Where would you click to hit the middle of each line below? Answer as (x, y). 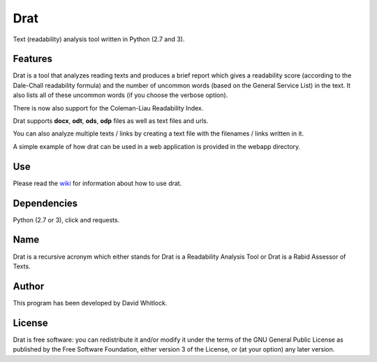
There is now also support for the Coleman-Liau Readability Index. (108, 108)
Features (32, 59)
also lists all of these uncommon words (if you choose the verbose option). (120, 95)
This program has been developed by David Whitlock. (90, 303)
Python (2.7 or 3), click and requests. (66, 219)
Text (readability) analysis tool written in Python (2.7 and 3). (99, 39)
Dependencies (45, 203)
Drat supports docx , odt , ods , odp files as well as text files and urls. (111, 121)
